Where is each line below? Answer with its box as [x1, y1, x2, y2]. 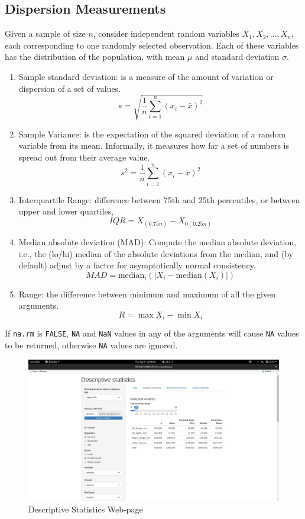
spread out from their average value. [18, 150, 150, 163]
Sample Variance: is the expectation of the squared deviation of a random [18, 127, 286, 140]
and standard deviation [195, 50, 280, 63]
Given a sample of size [5, 27, 86, 40]
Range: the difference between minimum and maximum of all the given [18, 287, 275, 300]
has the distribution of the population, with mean [5, 50, 185, 63]
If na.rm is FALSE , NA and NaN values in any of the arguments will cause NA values [5, 327, 299, 339]
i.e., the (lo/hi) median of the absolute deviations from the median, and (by [18, 247, 293, 259]
